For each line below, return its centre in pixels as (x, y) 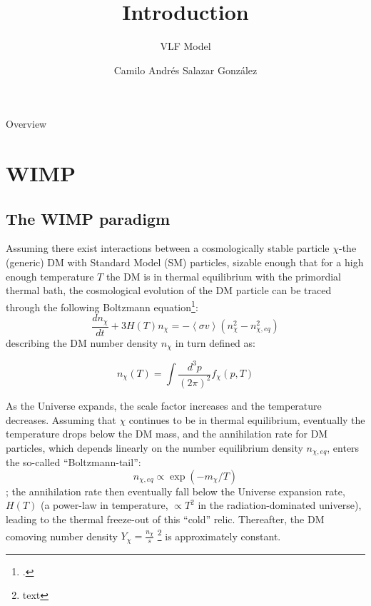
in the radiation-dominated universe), (280, 505)
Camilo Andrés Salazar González (185, 70)
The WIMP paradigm (88, 218)
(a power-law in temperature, (104, 505)
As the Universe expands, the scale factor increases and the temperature (164, 405)
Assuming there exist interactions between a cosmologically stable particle (168, 248)
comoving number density (62, 536)
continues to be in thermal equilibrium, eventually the (247, 419)
